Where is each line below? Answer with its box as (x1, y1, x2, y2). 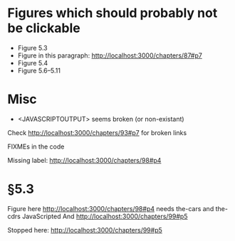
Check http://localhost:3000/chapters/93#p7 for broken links (7, 128, 187, 136)
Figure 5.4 (17, 58, 48, 67)
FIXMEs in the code (7, 142, 65, 151)
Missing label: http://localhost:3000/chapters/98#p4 (7, 156, 162, 164)
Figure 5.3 (17, 43, 48, 52)
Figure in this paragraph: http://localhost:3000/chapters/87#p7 (17, 51, 203, 60)
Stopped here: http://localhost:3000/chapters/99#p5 (7, 225, 162, 234)
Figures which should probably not (7, 5, 218, 21)
